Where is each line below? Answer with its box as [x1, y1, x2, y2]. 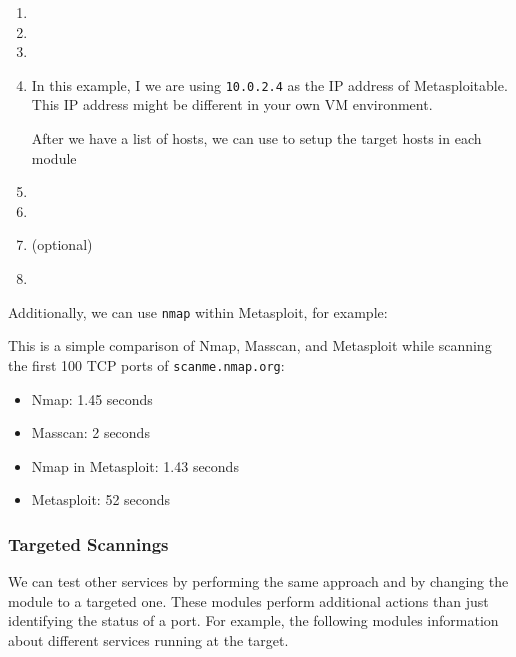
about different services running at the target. [8, 629, 289, 650]
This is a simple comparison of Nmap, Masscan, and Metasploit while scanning [8, 335, 492, 356]
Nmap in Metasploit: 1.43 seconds [31, 455, 239, 476]
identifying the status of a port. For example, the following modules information [8, 610, 499, 631]
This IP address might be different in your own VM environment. [31, 94, 433, 115]
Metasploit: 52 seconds [31, 489, 171, 510]
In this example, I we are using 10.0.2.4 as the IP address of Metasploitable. [31, 74, 508, 95]
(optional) [31, 234, 93, 255]
